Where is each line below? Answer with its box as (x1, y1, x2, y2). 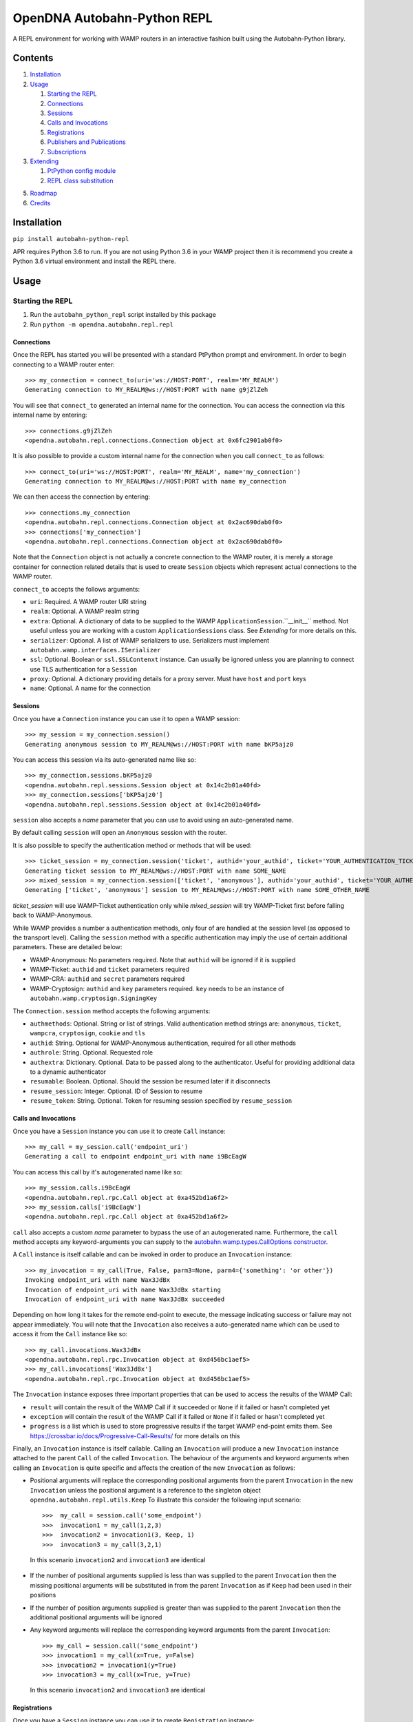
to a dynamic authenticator (30, 1068, 107, 1076)
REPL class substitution (47, 176, 114, 185)
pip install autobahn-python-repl (12, 235, 129, 243)
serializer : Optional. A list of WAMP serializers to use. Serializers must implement (30, 636, 270, 644)
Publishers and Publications (47, 138, 127, 146)
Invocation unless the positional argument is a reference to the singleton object (30, 1486, 261, 1494)
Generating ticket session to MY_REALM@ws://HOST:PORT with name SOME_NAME (25, 867, 286, 875)
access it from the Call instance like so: (12, 1330, 128, 1338)
